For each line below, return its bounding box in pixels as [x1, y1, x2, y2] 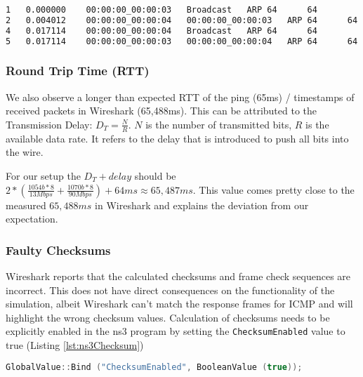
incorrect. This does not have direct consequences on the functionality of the [6, 282, 335, 297]
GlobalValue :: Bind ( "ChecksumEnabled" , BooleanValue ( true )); [6, 362, 303, 372]
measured [6, 197, 46, 212]
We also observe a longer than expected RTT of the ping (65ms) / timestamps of [6, 89, 355, 104]
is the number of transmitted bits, [145, 117, 292, 131]
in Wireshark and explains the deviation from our [95, 197, 309, 212]
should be [134, 168, 176, 183]
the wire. [6, 145, 44, 159]
